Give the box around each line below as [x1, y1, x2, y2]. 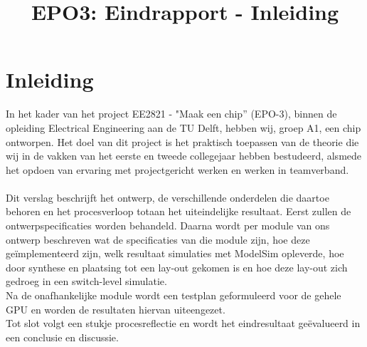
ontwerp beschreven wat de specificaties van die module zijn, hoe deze [6, 232, 310, 247]
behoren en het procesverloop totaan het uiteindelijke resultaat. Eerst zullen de [6, 204, 351, 219]
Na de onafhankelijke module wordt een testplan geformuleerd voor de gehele [6, 288, 341, 303]
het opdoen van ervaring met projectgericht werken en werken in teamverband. [6, 162, 349, 177]
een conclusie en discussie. [6, 329, 119, 344]
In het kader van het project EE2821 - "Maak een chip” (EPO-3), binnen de [6, 106, 337, 121]
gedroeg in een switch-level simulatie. [6, 274, 167, 289]
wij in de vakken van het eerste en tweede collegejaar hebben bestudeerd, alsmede [6, 148, 362, 163]
